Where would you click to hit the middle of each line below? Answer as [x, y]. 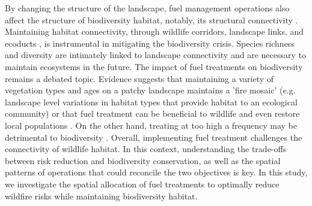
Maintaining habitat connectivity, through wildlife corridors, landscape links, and [154, 31]
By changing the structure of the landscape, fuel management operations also [147, 8]
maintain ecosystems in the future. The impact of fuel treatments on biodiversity [154, 66]
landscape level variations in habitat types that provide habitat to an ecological [151, 102]
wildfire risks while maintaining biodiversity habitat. [101, 196]
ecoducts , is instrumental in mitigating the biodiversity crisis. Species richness [150, 43]
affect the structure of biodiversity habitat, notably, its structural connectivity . [151, 19]
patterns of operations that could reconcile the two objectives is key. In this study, [156, 172]
